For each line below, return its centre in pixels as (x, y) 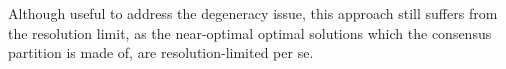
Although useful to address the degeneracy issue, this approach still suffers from (253, 13)
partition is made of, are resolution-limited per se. (161, 52)
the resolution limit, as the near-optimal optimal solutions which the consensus (250, 32)
